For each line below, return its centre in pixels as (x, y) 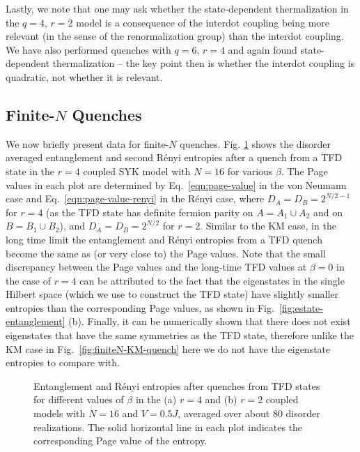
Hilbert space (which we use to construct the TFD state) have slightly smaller (172, 294)
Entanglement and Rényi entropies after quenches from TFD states (177, 385)
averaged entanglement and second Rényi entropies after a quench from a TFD (174, 157)
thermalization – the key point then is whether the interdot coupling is (204, 63)
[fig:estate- (301, 307)
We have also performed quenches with (88, 49)
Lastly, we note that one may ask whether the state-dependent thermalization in (177, 8)
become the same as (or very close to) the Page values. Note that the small (166, 253)
